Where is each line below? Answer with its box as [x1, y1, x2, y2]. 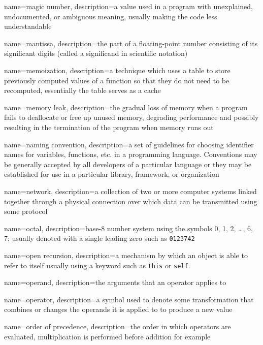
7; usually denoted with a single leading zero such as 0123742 [4, 233, 195, 243]
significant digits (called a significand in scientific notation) [4, 48, 188, 58]
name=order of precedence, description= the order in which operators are [4, 321, 231, 331]
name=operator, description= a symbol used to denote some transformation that [4, 294, 254, 304]
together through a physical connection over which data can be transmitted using [4, 196, 257, 206]
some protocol [4, 206, 48, 216]
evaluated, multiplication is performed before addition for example [4, 331, 211, 341]
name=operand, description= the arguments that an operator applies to [4, 277, 226, 288]
